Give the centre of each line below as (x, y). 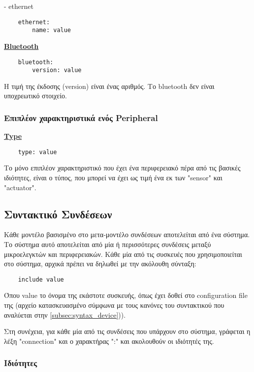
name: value (52, 30)
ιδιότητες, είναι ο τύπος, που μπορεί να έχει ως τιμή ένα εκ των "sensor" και (113, 178)
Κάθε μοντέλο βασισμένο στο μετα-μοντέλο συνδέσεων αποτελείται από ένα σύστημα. (127, 234)
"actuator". (20, 187)
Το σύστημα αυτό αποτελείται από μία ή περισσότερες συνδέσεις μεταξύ (108, 244)
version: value (57, 70)
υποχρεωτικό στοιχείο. (35, 96)
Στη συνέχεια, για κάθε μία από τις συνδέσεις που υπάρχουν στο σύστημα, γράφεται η (127, 331)
